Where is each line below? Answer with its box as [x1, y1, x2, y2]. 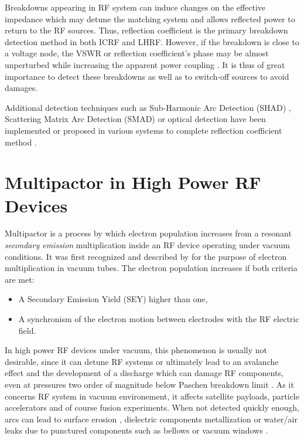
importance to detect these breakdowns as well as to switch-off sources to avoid [5, 70, 289, 82]
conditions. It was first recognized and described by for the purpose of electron [5, 250, 287, 262]
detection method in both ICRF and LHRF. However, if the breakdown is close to [5, 35, 299, 48]
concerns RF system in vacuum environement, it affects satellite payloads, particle [5, 390, 299, 402]
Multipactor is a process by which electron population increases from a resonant [5, 227, 292, 239]
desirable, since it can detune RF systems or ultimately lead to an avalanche [5, 355, 279, 367]
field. [18, 324, 36, 336]
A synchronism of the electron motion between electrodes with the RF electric [18, 313, 299, 324]
